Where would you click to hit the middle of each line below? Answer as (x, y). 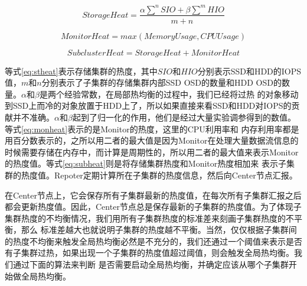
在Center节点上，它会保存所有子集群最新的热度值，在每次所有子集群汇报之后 (153, 195)
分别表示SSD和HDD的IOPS (249, 71)
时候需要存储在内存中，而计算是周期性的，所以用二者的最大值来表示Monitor (152, 152)
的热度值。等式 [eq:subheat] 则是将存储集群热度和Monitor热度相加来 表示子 (146, 163)
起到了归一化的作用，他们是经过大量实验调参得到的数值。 (184, 117)
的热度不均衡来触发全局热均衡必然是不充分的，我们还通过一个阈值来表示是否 (153, 241)
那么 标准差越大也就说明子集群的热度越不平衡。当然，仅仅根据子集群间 (159, 230)
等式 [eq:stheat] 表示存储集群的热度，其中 (81, 71)
